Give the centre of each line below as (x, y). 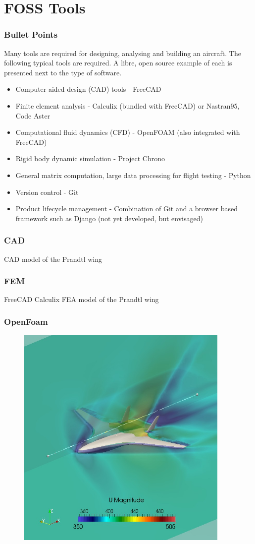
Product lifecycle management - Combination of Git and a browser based (127, 209)
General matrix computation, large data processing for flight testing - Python (133, 175)
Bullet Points (31, 34)
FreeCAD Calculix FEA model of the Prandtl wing (81, 299)
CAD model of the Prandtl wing (53, 259)
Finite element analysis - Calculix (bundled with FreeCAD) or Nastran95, (127, 105)
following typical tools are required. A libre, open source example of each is (118, 63)
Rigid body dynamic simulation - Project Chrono (90, 158)
